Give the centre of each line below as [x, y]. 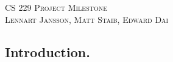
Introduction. [48, 51]
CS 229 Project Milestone [56, 7]
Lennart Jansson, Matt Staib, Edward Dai [87, 19]
